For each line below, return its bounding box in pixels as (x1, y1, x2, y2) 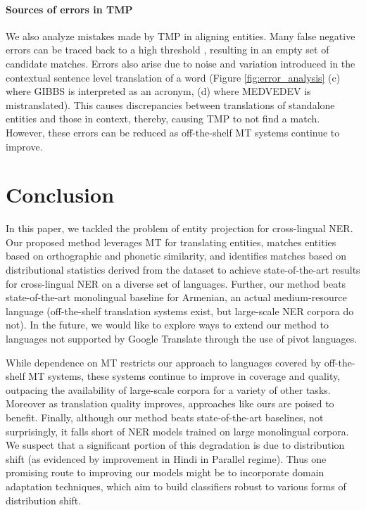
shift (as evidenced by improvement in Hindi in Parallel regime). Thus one (6, 451, 327, 466)
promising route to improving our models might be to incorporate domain (6, 465, 324, 480)
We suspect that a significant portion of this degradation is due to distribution (6, 438, 345, 452)
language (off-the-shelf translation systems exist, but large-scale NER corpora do (6, 303, 354, 318)
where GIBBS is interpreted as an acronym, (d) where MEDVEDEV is (6, 84, 311, 98)
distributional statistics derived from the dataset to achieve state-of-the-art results (6, 262, 360, 277)
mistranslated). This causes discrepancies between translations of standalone (6, 97, 335, 112)
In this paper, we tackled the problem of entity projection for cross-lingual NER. (6, 221, 353, 236)
